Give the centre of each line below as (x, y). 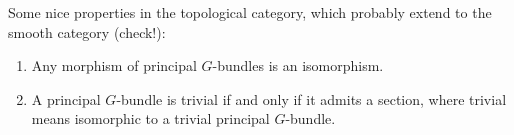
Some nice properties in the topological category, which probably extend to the (250, 12)
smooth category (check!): (87, 31)
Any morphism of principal (114, 65)
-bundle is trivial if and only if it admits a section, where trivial (311, 98)
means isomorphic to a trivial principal (150, 118)
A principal (66, 98)
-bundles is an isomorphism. (298, 65)
